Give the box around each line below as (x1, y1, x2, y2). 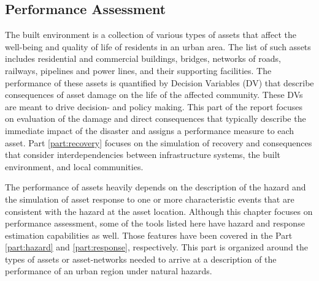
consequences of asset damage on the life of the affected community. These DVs (5, 88, 303, 101)
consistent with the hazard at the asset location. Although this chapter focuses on (5, 204, 313, 217)
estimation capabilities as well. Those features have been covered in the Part (5, 228, 293, 241)
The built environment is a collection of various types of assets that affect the (5, 28, 296, 41)
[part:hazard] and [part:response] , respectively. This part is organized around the (5, 241, 308, 253)
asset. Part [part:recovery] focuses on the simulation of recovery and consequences (5, 136, 312, 149)
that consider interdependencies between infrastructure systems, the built (5, 148, 281, 161)
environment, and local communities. (5, 160, 144, 173)
